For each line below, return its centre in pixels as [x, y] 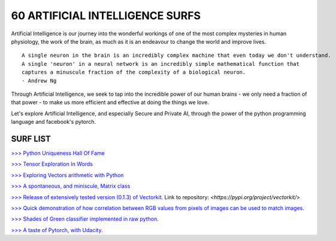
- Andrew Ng [39, 80]
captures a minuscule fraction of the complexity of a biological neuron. [134, 72]
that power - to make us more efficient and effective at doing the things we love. [110, 102]
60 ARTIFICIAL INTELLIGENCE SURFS [106, 16]
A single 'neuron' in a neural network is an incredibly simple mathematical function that [161, 64]
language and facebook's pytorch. [53, 122]
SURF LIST [31, 138]
